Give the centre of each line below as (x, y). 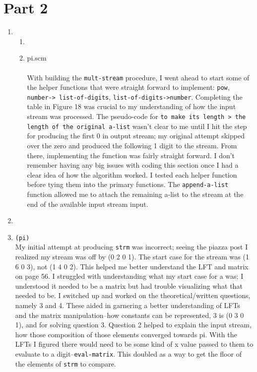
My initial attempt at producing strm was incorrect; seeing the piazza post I (131, 247)
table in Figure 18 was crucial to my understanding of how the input (131, 106)
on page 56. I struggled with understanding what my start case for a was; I (129, 276)
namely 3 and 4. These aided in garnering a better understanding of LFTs (128, 305)
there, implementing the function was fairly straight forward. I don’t (131, 155)
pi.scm (37, 58)
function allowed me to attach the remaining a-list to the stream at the (135, 194)
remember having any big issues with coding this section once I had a (133, 165)
